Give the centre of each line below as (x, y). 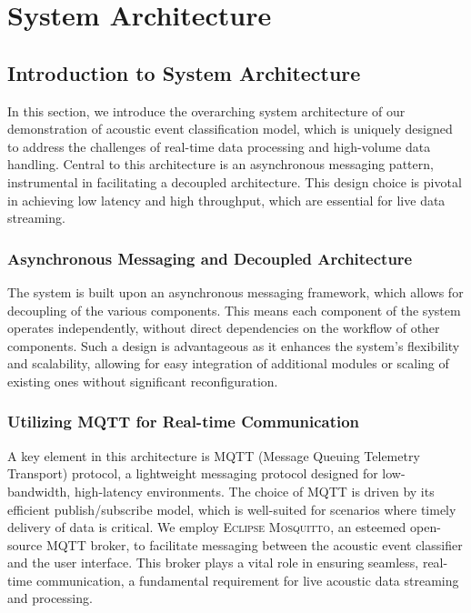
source (25, 544)
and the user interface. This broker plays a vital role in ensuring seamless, (213, 563)
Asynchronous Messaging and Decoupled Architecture (210, 258)
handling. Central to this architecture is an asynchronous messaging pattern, (220, 164)
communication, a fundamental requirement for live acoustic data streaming (247, 580)
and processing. (50, 598)
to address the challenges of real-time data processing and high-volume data (219, 146)
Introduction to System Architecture (184, 72)
